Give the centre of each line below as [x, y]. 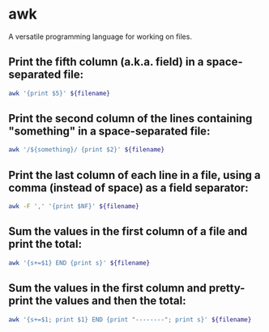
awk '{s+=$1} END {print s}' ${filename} [79, 263]
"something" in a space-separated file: [109, 132]
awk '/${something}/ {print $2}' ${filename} [86, 150]
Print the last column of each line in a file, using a [134, 175]
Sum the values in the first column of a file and [128, 232]
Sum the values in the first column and [107, 288]
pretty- [227, 288]
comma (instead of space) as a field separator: [128, 187]
